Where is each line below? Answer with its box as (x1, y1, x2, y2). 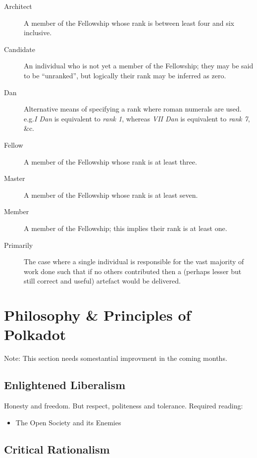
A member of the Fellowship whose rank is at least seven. (24, 189, 198, 200)
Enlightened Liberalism (4, 377, 126, 393)
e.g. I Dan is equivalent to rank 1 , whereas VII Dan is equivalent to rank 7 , (24, 113, 250, 123)
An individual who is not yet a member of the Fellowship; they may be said (24, 60, 254, 71)
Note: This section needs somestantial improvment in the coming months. (4, 353, 227, 363)
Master (4, 173, 25, 183)
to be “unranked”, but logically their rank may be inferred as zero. (24, 70, 226, 80)
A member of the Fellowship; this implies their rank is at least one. (24, 223, 227, 233)
